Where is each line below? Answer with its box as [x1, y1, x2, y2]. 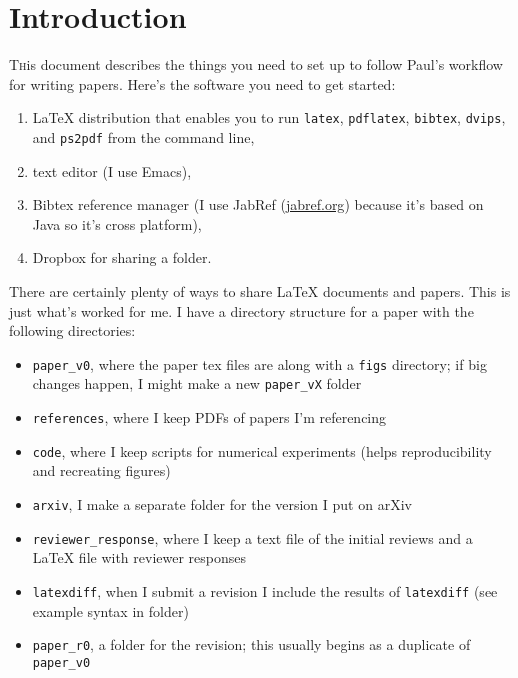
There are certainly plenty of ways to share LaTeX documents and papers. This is [9, 281, 511, 301]
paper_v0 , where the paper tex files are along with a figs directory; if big [32, 353, 487, 374]
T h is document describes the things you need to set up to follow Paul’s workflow [9, 54, 503, 75]
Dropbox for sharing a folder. [32, 247, 212, 268]
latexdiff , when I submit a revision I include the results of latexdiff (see [32, 580, 498, 601]
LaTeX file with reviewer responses [32, 547, 247, 568]
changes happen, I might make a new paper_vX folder [32, 373, 362, 394]
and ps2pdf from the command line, [32, 126, 255, 147]
